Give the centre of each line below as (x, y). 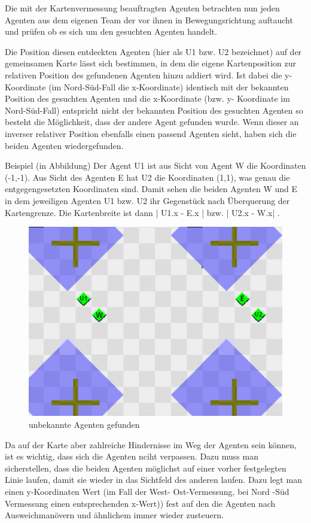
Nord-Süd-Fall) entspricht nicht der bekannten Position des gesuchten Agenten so (154, 110)
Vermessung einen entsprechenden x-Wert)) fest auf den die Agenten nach (140, 503)
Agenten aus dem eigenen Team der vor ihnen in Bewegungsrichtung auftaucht (149, 19)
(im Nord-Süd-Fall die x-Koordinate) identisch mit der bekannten (169, 86)
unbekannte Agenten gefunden (84, 425)
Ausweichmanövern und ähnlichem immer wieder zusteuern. (114, 515)
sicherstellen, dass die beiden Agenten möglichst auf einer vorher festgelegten (146, 468)
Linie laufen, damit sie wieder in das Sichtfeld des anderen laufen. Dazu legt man (153, 480)
